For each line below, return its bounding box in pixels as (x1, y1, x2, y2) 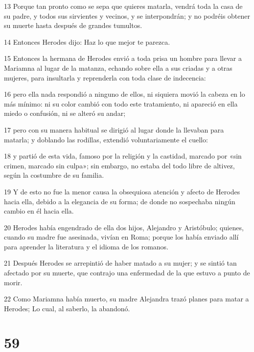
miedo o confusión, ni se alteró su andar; (4, 108, 126, 118)
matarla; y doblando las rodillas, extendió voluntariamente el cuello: (4, 134, 208, 144)
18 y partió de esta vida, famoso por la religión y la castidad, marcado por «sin (4, 151, 242, 161)
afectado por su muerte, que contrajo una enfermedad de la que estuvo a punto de (4, 268, 250, 278)
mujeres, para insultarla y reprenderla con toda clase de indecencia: (4, 72, 206, 82)
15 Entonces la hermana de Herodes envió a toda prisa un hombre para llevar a (4, 53, 242, 63)
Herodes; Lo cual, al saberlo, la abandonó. (4, 303, 130, 313)
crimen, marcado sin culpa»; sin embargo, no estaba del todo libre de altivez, (4, 160, 235, 170)
